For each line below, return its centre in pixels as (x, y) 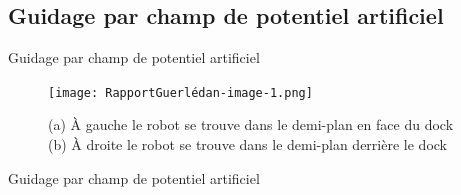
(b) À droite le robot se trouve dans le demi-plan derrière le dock (247, 144)
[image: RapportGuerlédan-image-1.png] (180, 92)
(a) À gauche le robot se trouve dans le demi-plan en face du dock (251, 124)
